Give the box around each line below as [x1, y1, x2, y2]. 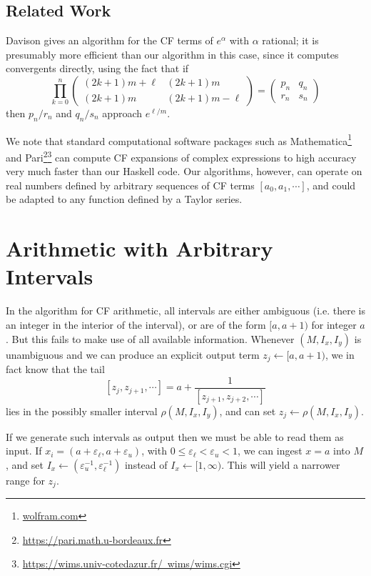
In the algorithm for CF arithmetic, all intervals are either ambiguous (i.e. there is [6, 303, 365, 318]
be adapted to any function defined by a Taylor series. [6, 192, 243, 207]
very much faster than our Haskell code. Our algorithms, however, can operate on [6, 164, 362, 179]
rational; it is [262, 33, 319, 48]
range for [6, 472, 45, 487]
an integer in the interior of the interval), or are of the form [6, 317, 266, 332]
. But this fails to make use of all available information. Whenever [6, 331, 295, 346]
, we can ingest [237, 443, 303, 458]
